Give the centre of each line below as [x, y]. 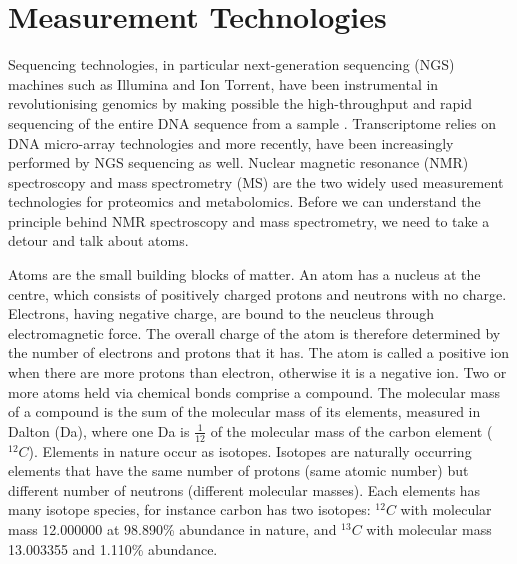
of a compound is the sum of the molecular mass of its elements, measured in [244, 411]
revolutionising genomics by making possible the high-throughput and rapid [240, 103]
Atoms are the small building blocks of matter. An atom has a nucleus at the [244, 274]
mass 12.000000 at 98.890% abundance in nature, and [172, 529]
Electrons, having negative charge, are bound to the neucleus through [221, 313]
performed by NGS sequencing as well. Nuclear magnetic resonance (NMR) [238, 162]
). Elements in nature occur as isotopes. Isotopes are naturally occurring [250, 450]
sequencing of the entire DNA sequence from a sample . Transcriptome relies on [252, 122]
